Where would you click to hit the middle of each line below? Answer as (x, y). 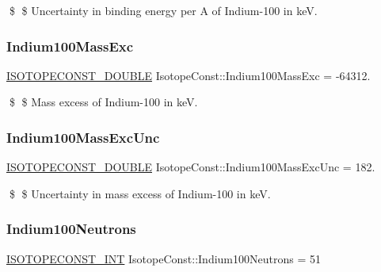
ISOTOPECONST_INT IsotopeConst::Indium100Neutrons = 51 (164, 258)
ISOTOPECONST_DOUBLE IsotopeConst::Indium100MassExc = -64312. (189, 75)
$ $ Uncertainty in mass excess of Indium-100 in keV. (140, 193)
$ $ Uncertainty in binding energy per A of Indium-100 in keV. (163, 10)
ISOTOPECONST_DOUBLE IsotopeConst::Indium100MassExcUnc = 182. (191, 167)
